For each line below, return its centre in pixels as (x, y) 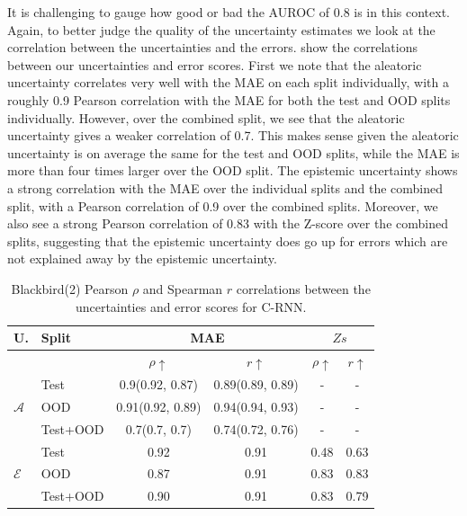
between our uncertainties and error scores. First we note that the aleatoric (215, 64)
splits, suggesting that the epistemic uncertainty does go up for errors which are (228, 240)
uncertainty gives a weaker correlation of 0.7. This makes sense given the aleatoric (233, 135)
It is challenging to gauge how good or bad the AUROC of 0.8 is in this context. (229, 12)
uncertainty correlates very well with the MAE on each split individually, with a (228, 82)
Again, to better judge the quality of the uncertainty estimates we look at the (221, 29)
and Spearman (183, 288)
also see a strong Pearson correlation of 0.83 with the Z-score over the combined (228, 223)
